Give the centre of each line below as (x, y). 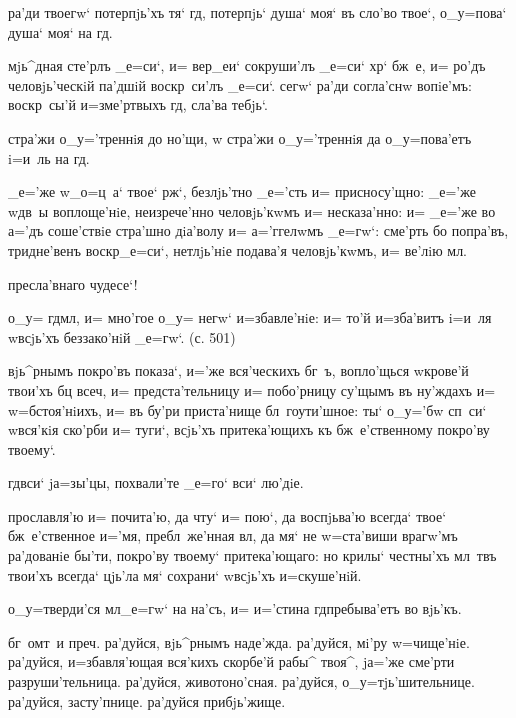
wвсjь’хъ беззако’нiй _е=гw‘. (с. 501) (122, 336)
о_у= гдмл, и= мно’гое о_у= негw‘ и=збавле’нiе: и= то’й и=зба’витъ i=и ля (250, 317)
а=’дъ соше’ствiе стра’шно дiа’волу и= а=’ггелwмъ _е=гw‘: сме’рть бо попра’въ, (258, 230)
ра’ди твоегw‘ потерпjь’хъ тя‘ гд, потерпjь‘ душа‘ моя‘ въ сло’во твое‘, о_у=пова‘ (257, 12)
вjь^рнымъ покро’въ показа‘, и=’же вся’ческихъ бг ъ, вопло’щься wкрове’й (238, 370)
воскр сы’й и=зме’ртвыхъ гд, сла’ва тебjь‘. (138, 104)
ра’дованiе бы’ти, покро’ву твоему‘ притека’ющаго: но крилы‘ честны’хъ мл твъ (252, 555)
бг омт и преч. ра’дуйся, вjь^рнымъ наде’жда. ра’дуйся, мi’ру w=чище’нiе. (239, 641)
